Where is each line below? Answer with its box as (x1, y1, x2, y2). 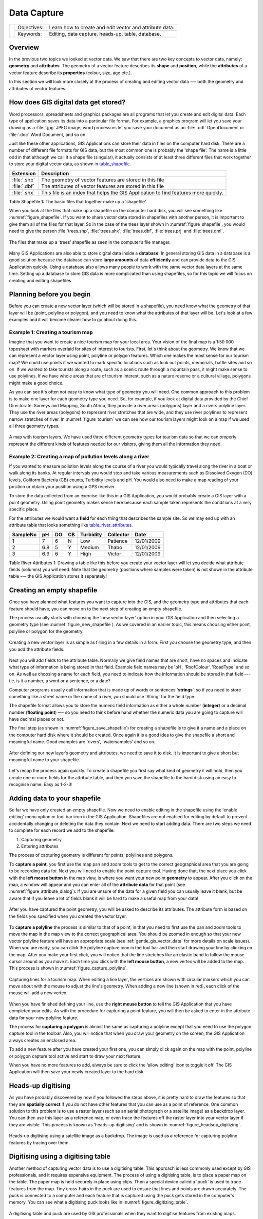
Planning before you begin (9, 290, 91, 298)
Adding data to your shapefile (9, 794, 101, 802)
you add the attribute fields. (9, 646, 65, 652)
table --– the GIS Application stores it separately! (9, 573, 107, 579)
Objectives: (18, 24, 44, 31)
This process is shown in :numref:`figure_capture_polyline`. (9, 965, 128, 971)
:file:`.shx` (12, 189, 35, 196)
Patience (107, 537, 128, 544)
